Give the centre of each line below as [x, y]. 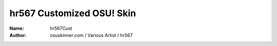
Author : [18, 35]
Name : [17, 28]
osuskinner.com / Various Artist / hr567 [91, 35]
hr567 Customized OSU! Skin [73, 13]
